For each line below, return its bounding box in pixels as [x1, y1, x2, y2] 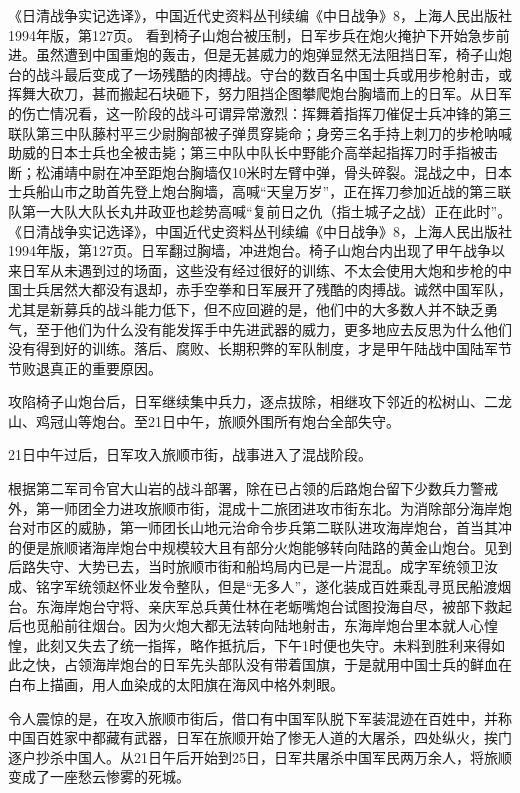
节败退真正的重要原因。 [8, 357, 162, 378]
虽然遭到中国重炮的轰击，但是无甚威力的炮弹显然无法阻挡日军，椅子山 [35, 44, 498, 65]
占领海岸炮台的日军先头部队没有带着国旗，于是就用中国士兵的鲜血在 [63, 654, 512, 675]
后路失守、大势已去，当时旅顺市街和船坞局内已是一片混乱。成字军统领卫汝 [8, 556, 498, 577]
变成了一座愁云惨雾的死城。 [8, 766, 190, 787]
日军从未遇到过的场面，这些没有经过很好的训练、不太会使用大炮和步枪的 [21, 259, 498, 280]
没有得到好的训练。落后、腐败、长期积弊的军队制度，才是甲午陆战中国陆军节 [8, 338, 512, 359]
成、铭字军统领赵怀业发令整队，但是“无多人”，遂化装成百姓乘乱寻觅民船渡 [8, 576, 498, 597]
